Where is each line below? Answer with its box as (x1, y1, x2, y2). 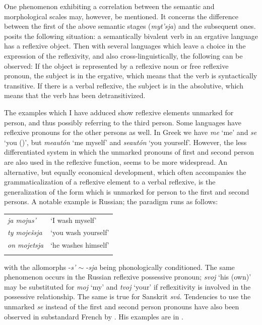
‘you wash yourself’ (50, 227, 109, 238)
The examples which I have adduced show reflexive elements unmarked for (4, 107, 234, 117)
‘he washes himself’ (50, 240, 109, 250)
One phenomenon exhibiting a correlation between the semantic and (4, 1, 215, 11)
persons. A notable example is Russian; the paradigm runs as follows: (4, 196, 218, 207)
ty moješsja (8, 227, 42, 238)
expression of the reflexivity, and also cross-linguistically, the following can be (4, 50, 243, 61)
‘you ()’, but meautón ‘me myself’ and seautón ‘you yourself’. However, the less (4, 136, 247, 147)
